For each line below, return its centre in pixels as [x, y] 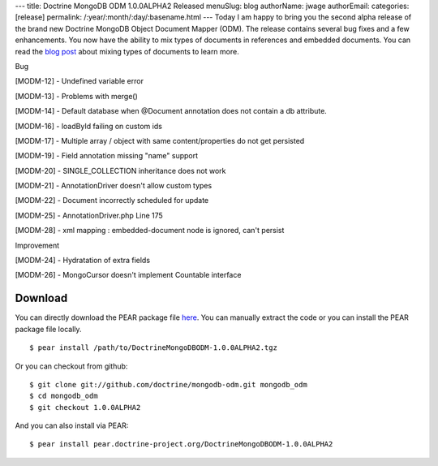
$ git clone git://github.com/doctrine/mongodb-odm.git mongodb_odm [168, 384]
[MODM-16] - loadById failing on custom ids [88, 126]
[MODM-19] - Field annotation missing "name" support [107, 156]
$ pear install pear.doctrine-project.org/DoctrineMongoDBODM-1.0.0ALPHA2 [181, 444]
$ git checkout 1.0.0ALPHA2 [85, 407]
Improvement [37, 245]
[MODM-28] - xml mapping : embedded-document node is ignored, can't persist [150, 231]
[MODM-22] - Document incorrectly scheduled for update [112, 201]
